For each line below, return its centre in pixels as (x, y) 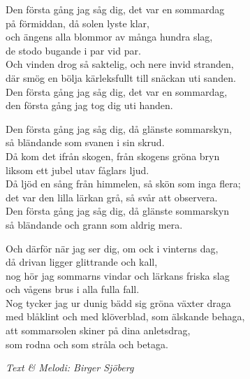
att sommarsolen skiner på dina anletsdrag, (98, 330)
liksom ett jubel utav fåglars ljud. (78, 170)
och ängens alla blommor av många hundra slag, (109, 37)
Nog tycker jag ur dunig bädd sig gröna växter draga (118, 302)
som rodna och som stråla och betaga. (87, 344)
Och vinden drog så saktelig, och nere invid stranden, (120, 64)
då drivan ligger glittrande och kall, (82, 262)
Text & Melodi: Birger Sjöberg (70, 367)
